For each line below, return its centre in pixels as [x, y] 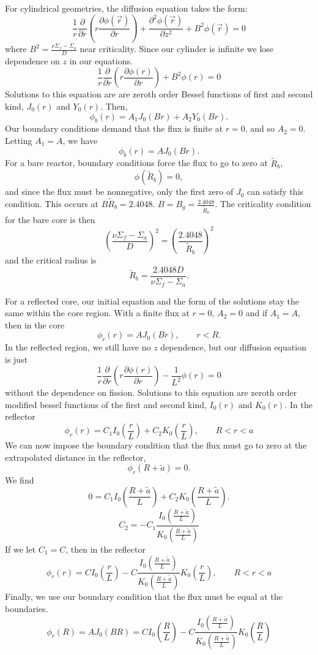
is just [17, 359]
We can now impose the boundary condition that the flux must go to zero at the [156, 445]
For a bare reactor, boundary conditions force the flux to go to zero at [136, 163]
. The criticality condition [263, 204]
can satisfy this [275, 191]
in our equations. [101, 60]
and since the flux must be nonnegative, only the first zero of [119, 191]
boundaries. [27, 608]
